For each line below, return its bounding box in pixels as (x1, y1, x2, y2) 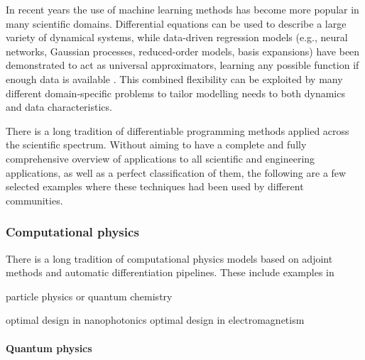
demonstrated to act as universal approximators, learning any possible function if (6, 58, 359, 72)
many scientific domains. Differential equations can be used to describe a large (6, 16, 347, 31)
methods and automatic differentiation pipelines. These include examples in (6, 265, 334, 280)
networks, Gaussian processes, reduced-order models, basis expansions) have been (6, 43, 360, 58)
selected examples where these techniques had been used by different (6, 179, 304, 194)
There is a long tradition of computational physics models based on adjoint (6, 251, 333, 266)
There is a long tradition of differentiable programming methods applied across (6, 123, 349, 138)
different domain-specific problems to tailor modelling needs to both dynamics (6, 85, 345, 100)
